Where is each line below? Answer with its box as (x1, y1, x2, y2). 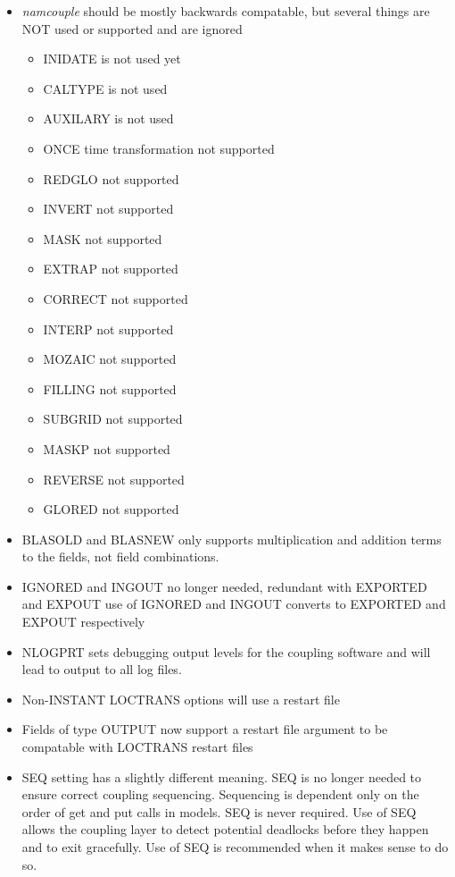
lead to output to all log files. (21, 660, 182, 679)
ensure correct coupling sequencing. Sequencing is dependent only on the (21, 785, 419, 804)
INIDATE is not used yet (43, 49, 181, 68)
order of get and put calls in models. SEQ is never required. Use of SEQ (21, 802, 417, 821)
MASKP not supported (43, 439, 170, 458)
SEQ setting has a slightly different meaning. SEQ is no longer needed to (21, 767, 422, 786)
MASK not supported (43, 229, 162, 248)
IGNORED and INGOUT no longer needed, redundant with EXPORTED (21, 577, 427, 595)
